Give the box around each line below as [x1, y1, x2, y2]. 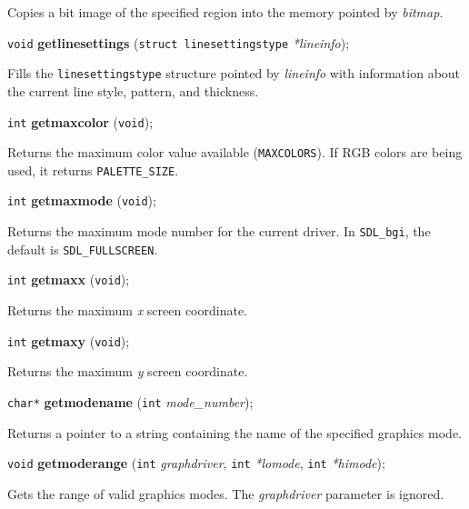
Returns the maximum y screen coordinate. [7, 362, 248, 381]
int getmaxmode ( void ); [7, 191, 156, 210]
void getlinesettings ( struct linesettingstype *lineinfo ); [7, 33, 350, 52]
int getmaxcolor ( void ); [7, 112, 154, 131]
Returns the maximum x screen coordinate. [7, 301, 248, 320]
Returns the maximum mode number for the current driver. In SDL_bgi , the [7, 222, 431, 241]
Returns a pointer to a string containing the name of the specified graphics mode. [7, 423, 462, 442]
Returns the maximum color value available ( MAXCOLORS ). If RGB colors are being [7, 143, 463, 162]
